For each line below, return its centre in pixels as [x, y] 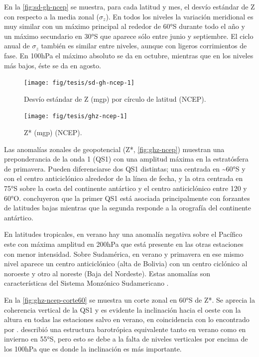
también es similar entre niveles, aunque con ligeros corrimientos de [144, 46]
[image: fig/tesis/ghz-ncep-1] [76, 116]
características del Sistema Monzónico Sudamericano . [86, 283]
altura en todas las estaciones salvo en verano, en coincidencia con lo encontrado [127, 319]
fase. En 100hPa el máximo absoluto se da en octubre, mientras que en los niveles [129, 55]
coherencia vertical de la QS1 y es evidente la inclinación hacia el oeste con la [123, 309]
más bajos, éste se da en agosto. [53, 65]
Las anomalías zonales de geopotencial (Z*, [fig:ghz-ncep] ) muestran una [114, 149]
